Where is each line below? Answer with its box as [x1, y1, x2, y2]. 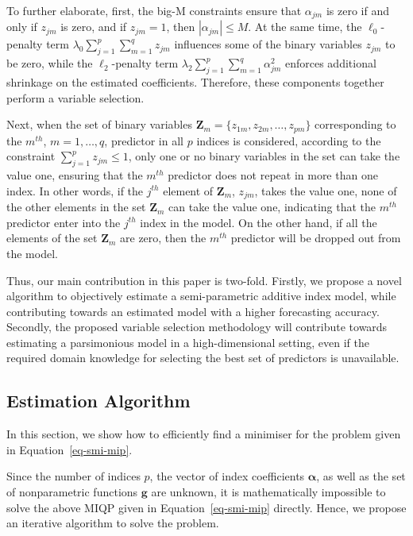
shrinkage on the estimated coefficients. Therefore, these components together [6, 74, 384, 91]
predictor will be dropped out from [230, 229, 401, 246]
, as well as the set [316, 468, 406, 484]
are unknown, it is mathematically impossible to [151, 484, 386, 500]
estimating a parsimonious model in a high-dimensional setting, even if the [6, 334, 369, 350]
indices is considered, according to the [196, 132, 381, 148]
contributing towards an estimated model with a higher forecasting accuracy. [6, 303, 380, 319]
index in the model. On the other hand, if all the [140, 214, 377, 230]
